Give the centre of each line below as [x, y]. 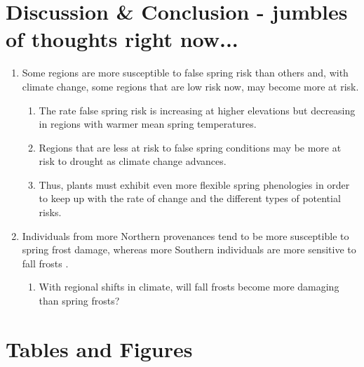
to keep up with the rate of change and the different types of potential [190, 198]
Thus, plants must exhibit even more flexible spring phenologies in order [194, 184]
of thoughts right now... [122, 39]
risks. [50, 212]
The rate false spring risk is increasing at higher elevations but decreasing [197, 110]
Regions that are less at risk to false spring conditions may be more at [190, 147]
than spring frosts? [79, 301]
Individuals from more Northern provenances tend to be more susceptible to [186, 235]
